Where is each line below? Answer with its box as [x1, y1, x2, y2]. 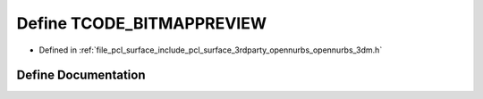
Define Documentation [16, 68, 146, 83]
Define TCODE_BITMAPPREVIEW [16, 13, 267, 33]
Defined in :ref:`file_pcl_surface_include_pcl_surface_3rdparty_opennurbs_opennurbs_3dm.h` [38, 45, 383, 55]
